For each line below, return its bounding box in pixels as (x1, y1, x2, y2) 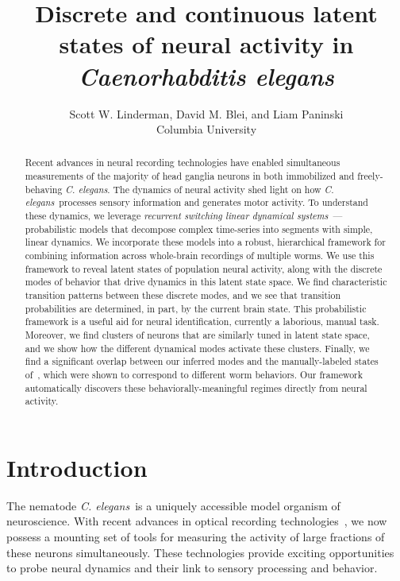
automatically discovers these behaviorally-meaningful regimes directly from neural (25, 381, 367, 394)
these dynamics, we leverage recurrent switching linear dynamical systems (25, 209, 329, 223)
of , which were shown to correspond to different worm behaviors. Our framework (25, 367, 363, 381)
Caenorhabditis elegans (79, 59, 334, 92)
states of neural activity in (59, 28, 354, 60)
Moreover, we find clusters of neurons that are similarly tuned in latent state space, (25, 328, 370, 342)
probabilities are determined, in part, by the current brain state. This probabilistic (25, 301, 367, 315)
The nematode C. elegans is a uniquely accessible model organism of (6, 497, 340, 513)
